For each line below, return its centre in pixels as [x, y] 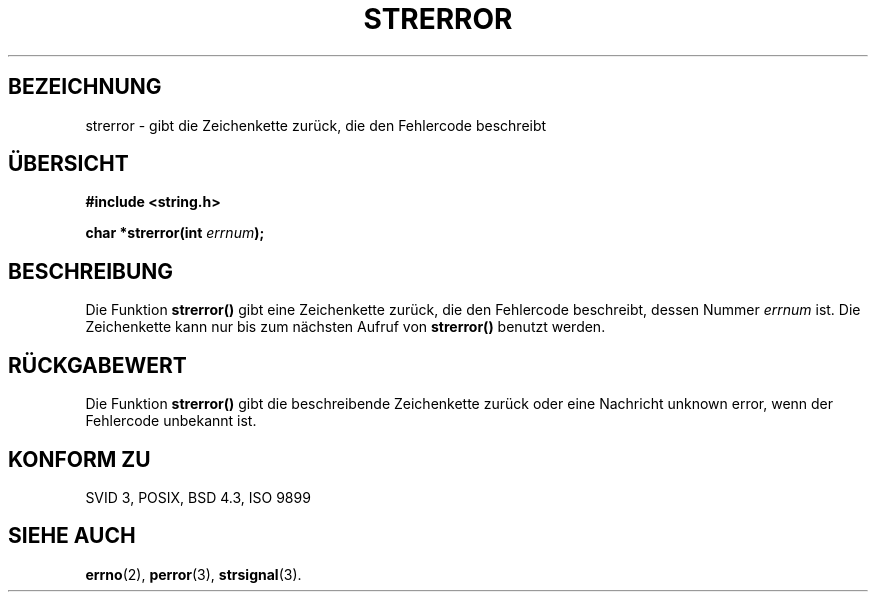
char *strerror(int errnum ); [175, 233]
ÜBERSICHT [68, 164]
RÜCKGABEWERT [97, 365]
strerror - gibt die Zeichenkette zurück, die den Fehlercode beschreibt [316, 125]
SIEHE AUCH [72, 536]
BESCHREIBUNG [91, 271]
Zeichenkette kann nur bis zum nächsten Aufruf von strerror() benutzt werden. [345, 327]
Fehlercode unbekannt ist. [171, 421]
